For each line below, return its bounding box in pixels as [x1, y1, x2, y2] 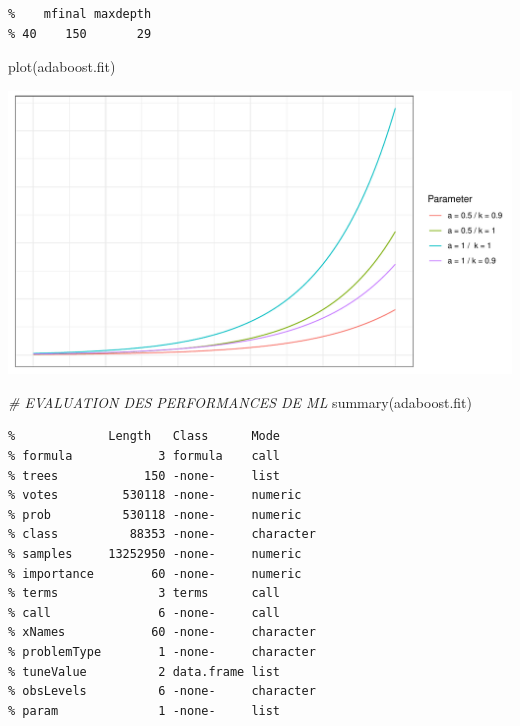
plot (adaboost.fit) [8, 56, 116, 77]
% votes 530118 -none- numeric [8, 488, 302, 503]
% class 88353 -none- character [8, 527, 316, 542]
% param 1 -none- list [8, 703, 281, 718]
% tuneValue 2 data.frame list [8, 664, 281, 679]
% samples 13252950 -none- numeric [8, 547, 302, 562]
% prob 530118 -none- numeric [8, 507, 302, 522]
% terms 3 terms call [8, 586, 281, 601]
